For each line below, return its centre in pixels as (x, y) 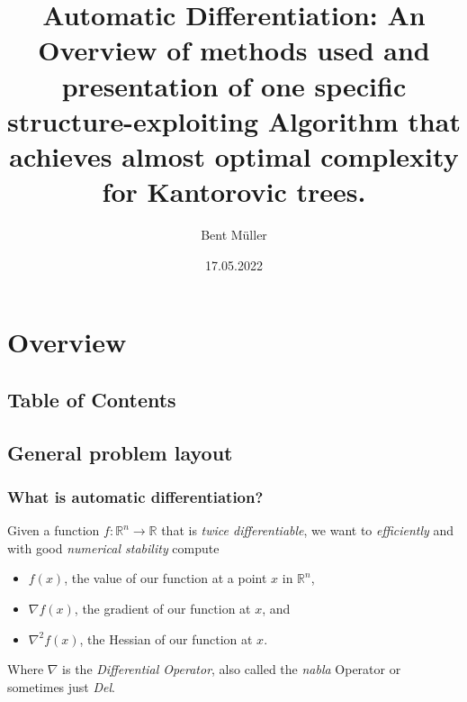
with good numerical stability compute (113, 547)
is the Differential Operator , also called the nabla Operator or (232, 669)
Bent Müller (234, 235)
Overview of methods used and (234, 50)
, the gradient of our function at (162, 608)
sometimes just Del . (61, 686)
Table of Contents (92, 399)
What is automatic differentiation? (135, 496)
